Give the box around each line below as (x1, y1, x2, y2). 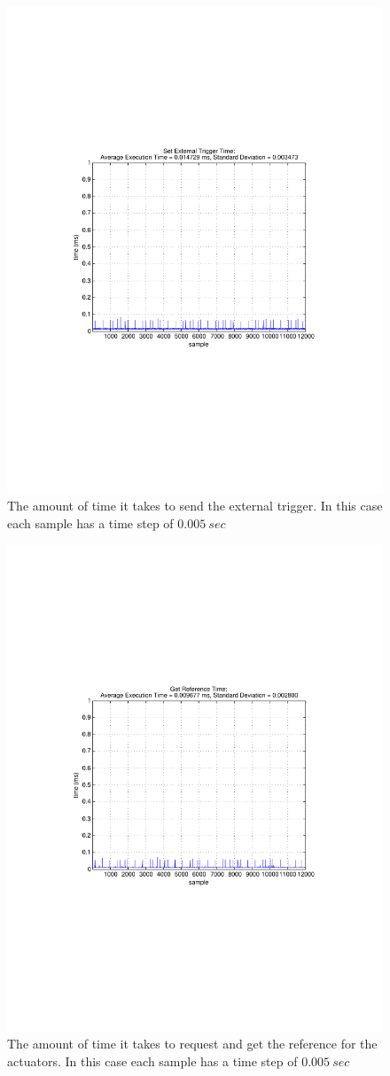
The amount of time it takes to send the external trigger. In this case (7, 496, 383, 515)
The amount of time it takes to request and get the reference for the (7, 1034, 378, 1053)
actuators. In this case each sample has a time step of (7, 1051, 298, 1070)
